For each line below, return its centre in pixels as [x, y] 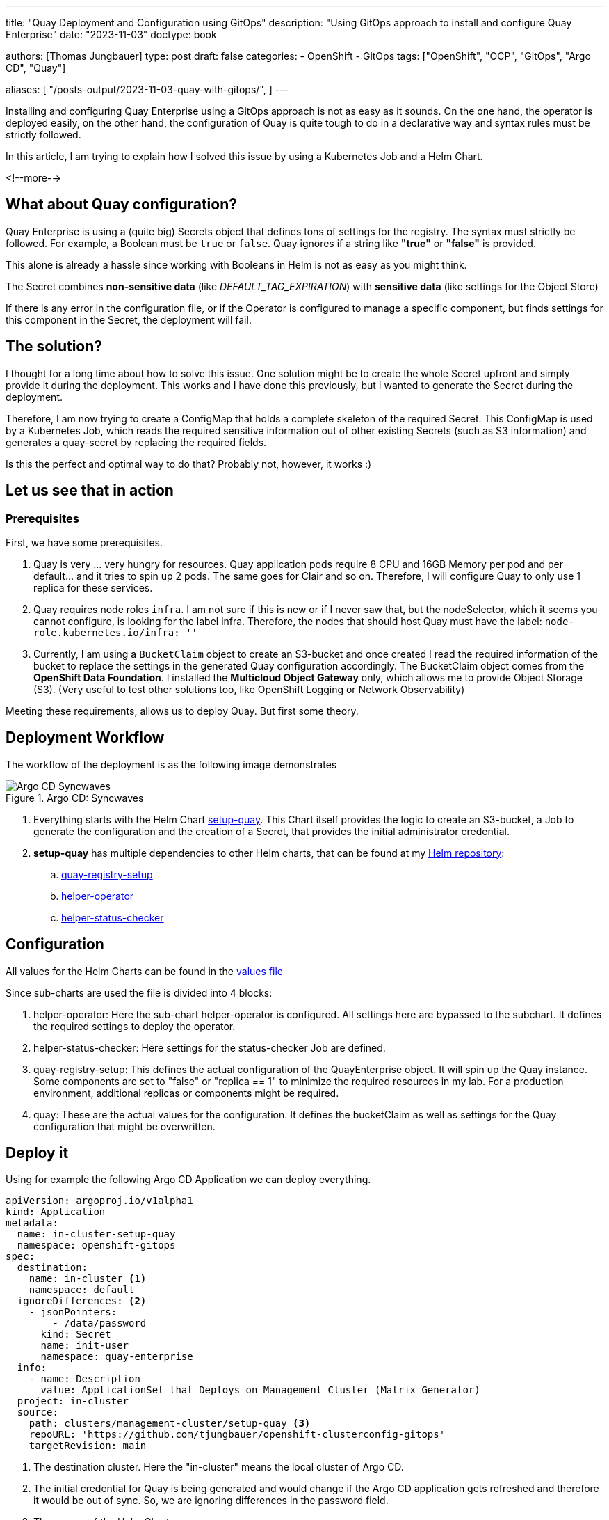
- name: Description [84, 1379]
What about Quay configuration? [122, 205]
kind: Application [56, 1212]
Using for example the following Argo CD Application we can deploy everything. [188, 1180]
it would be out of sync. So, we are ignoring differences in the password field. [211, 1501]
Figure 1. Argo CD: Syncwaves [75, 798]
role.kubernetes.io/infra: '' [116, 632]
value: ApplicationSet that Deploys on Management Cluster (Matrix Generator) [260, 1390]
